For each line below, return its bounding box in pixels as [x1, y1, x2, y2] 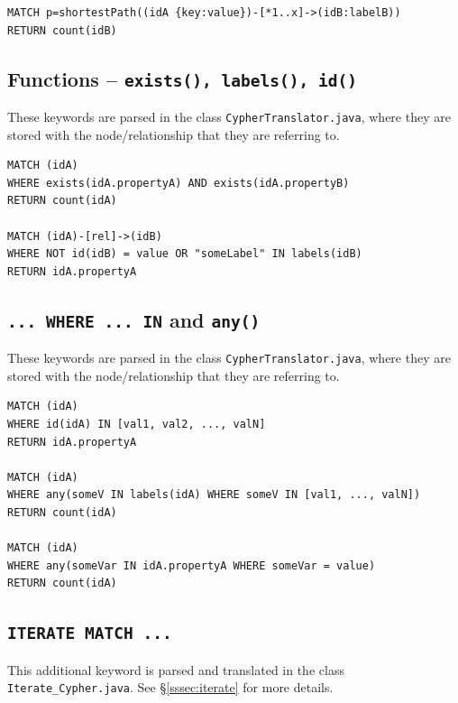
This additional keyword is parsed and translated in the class [7, 660, 344, 679]
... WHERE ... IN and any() [7, 305, 261, 333]
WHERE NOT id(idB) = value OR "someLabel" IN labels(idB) [7, 247, 362, 261]
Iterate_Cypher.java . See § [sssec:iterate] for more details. [7, 678, 334, 697]
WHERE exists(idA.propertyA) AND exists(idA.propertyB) [7, 176, 350, 190]
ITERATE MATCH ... [7, 624, 172, 643]
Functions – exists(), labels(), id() [7, 64, 357, 92]
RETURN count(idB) [7, 23, 117, 37]
